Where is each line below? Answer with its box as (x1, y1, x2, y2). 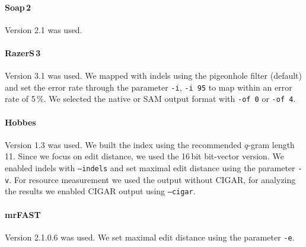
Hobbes (5, 116, 36, 128)
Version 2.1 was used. (5, 23, 82, 36)
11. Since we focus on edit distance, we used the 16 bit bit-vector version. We (5, 150, 284, 162)
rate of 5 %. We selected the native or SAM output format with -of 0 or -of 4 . (5, 92, 296, 105)
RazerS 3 (5, 46, 41, 59)
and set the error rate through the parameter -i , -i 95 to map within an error (5, 81, 292, 93)
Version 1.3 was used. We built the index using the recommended (5, 138, 242, 150)
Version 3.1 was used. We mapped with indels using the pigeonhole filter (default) (5, 69, 302, 82)
